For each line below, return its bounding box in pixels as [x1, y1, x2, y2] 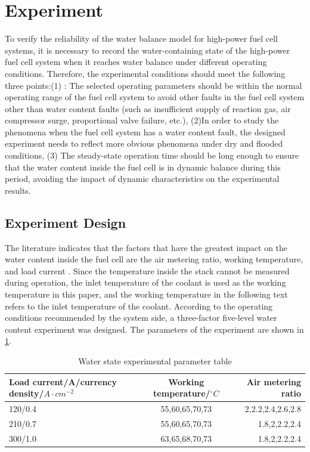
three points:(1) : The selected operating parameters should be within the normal [5, 79, 302, 91]
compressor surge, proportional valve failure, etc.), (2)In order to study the [5, 114, 279, 126]
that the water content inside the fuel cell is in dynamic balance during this [5, 160, 281, 173]
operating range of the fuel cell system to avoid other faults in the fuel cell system [5, 91, 305, 103]
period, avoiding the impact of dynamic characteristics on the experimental [5, 172, 280, 185]
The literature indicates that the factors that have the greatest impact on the [5, 241, 288, 253]
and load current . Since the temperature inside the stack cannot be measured [5, 264, 290, 277]
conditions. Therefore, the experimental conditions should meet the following [5, 67, 286, 79]
